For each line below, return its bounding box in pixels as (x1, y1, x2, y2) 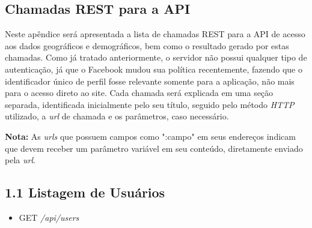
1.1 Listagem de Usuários (5, 183, 165, 202)
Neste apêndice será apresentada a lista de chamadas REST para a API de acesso (5, 28, 305, 40)
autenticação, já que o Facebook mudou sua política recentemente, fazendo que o (5, 62, 302, 75)
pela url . (5, 154, 35, 166)
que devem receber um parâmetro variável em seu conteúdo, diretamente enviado (5, 142, 303, 154)
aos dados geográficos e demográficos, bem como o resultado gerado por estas (5, 39, 289, 52)
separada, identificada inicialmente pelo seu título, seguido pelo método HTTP (5, 98, 295, 110)
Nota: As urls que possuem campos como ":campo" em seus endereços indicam (5, 130, 296, 142)
